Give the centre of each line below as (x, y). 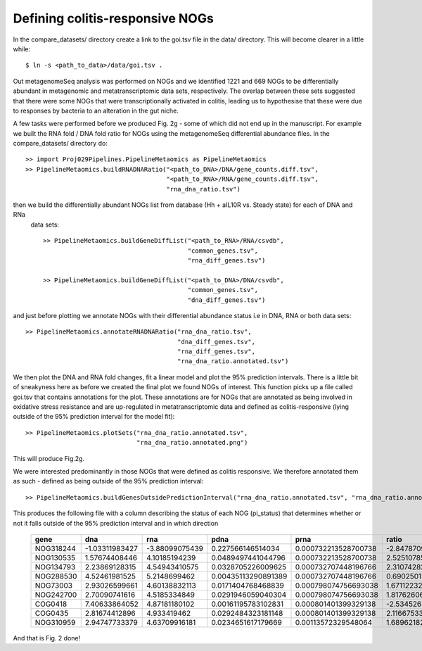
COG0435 (52, 613)
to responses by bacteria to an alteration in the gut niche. (96, 110)
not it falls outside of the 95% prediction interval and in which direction (116, 523)
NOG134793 (55, 567)
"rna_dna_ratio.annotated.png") (192, 443)
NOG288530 (56, 576)
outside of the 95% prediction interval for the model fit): (94, 417)
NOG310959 (55, 622)
